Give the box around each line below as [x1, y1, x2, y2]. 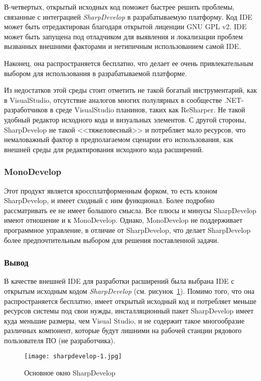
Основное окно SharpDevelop [24, 367, 116, 378]
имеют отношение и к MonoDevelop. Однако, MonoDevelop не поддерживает [4, 215, 243, 225]
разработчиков [4, 104, 48, 115]
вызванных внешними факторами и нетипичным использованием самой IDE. [4, 41, 241, 51]
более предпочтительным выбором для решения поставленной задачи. [4, 234, 219, 245]
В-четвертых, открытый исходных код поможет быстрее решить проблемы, [4, 2, 235, 12]
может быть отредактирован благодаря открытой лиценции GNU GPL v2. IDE [4, 21, 247, 32]
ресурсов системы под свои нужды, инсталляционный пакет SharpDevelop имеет [4, 305, 254, 316]
